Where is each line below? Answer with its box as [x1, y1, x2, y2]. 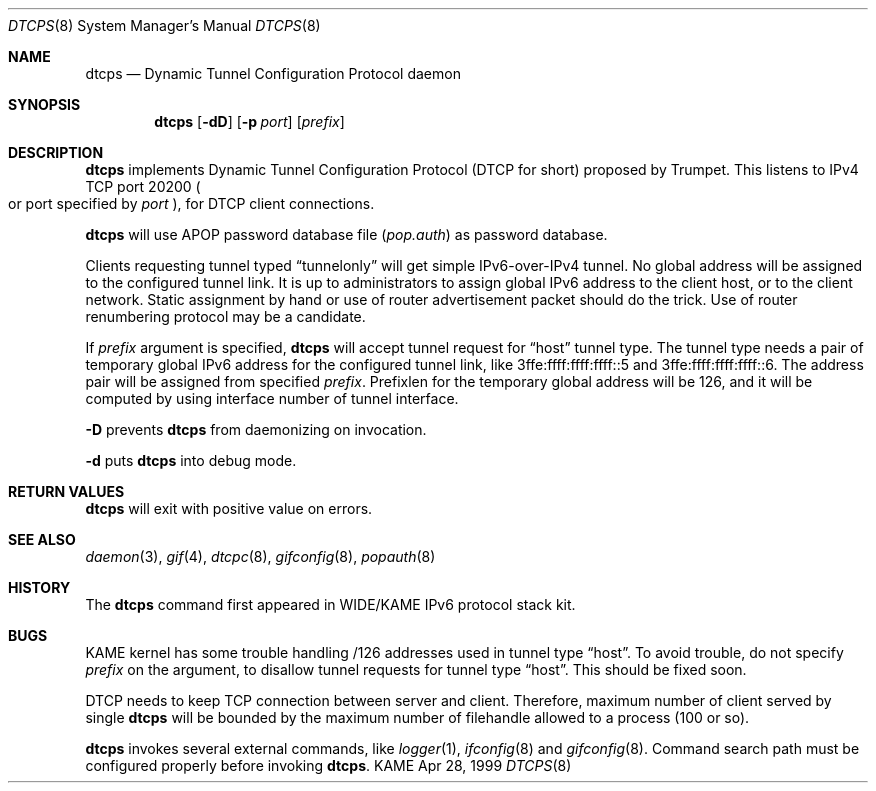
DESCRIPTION [8, 144, 104, 161]
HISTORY [8, 579, 71, 596]
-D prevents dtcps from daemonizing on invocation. [85, 421, 427, 438]
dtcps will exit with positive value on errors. [85, 500, 373, 517]
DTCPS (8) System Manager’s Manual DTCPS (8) [8, 17, 321, 34]
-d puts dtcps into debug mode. [85, 452, 297, 469]
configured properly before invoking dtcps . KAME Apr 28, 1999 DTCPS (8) [85, 757, 572, 774]
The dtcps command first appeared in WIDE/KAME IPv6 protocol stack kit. [85, 596, 576, 613]
